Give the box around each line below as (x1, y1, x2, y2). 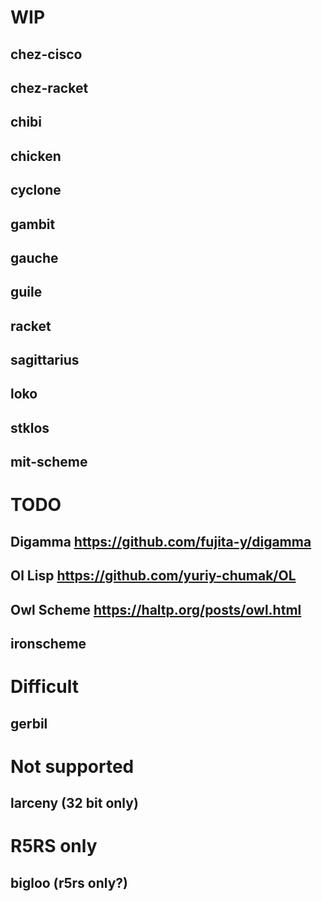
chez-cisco (10, 46, 83, 63)
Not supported (10, 755, 135, 778)
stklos (10, 419, 50, 436)
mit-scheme (10, 454, 88, 471)
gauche (10, 249, 59, 266)
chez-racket (10, 79, 89, 96)
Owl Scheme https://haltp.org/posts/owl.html (10, 601, 302, 618)
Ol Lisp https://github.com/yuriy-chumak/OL (10, 567, 297, 585)
